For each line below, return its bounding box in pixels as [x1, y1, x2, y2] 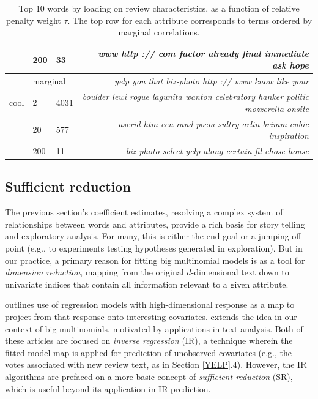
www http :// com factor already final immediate [98, 47, 309, 59]
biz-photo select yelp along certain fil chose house [126, 144, 309, 157]
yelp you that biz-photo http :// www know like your [114, 75, 309, 88]
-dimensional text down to [191, 266, 289, 278]
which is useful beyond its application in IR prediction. [5, 382, 211, 395]
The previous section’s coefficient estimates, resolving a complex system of [5, 206, 283, 218]
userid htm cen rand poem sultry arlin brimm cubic [117, 117, 309, 130]
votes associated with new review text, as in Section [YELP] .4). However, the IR [5, 358, 307, 371]
